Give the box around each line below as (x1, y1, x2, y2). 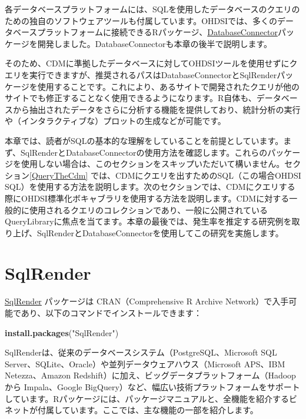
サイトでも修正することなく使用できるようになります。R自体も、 (5, 92, 257, 104)
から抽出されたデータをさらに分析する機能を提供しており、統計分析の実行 (12, 103, 301, 115)
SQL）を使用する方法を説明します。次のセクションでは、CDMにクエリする (5, 180, 295, 193)
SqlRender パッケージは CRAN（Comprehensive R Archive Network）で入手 (5, 295, 289, 307)
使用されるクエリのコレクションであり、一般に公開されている (29, 203, 268, 216)
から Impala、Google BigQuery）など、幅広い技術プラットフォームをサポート (5, 380, 300, 393)
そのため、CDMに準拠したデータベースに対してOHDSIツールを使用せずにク (5, 57, 298, 69)
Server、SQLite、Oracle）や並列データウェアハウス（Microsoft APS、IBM (5, 357, 285, 370)
